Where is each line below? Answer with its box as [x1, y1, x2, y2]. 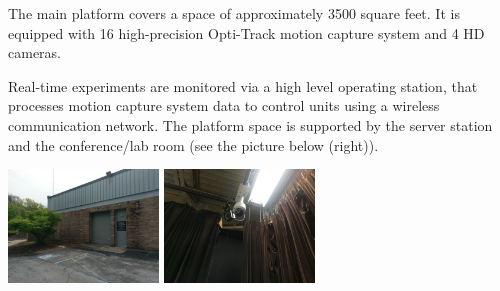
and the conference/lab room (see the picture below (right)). [8, 134, 379, 155]
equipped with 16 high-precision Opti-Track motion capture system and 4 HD [8, 22, 485, 43]
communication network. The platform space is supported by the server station [8, 114, 493, 135]
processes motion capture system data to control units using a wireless [8, 95, 440, 116]
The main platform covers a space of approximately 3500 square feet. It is [8, 3, 460, 23]
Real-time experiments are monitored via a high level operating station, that [8, 75, 478, 96]
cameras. [8, 42, 61, 63]
